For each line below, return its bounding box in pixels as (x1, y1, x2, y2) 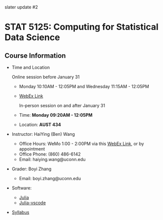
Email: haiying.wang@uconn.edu (19, 157, 86, 162)
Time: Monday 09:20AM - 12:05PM (19, 112, 93, 118)
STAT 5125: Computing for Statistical (4, 22, 159, 32)
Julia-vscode (19, 200, 46, 206)
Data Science (4, 32, 60, 43)
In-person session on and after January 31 (19, 103, 105, 108)
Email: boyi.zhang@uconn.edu (19, 176, 81, 181)
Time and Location (11, 64, 50, 70)
